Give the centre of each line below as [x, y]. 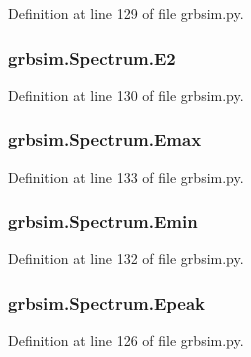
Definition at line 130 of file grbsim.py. [126, 94]
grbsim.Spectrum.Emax [105, 139]
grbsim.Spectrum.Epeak [107, 302]
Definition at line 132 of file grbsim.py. [126, 258]
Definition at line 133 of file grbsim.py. [126, 176]
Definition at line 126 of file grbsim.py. [126, 340]
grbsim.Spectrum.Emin [103, 221]
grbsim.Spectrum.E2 [92, 57]
